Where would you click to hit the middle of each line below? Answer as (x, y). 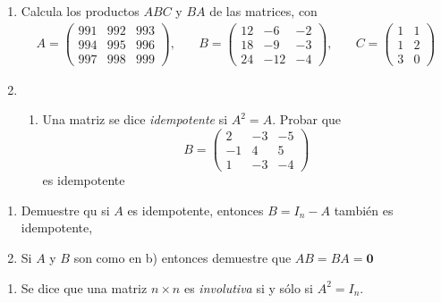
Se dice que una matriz (84, 287)
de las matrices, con (263, 11)
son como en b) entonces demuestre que (182, 257)
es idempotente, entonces (195, 210)
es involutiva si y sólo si (248, 287)
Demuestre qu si (65, 210)
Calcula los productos (80, 11)
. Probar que (307, 119)
